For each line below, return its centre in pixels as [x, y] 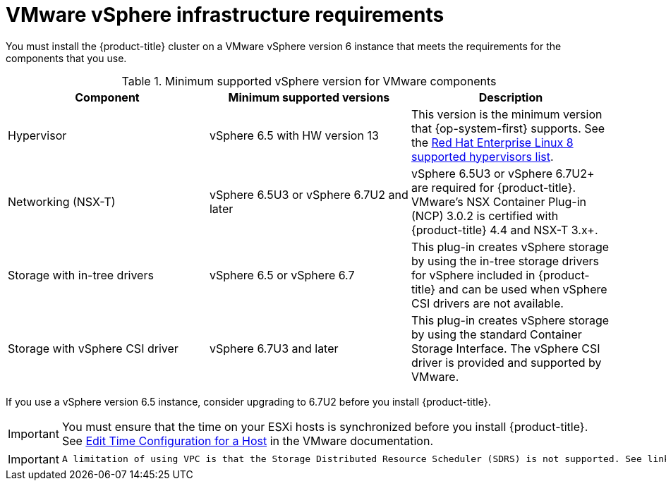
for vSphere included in [473, 275]
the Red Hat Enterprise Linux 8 [492, 142]
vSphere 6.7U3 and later [274, 348]
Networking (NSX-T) [62, 201]
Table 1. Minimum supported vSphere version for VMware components [309, 81]
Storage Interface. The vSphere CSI [505, 348]
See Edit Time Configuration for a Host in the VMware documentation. [248, 441]
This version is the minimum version [507, 114]
